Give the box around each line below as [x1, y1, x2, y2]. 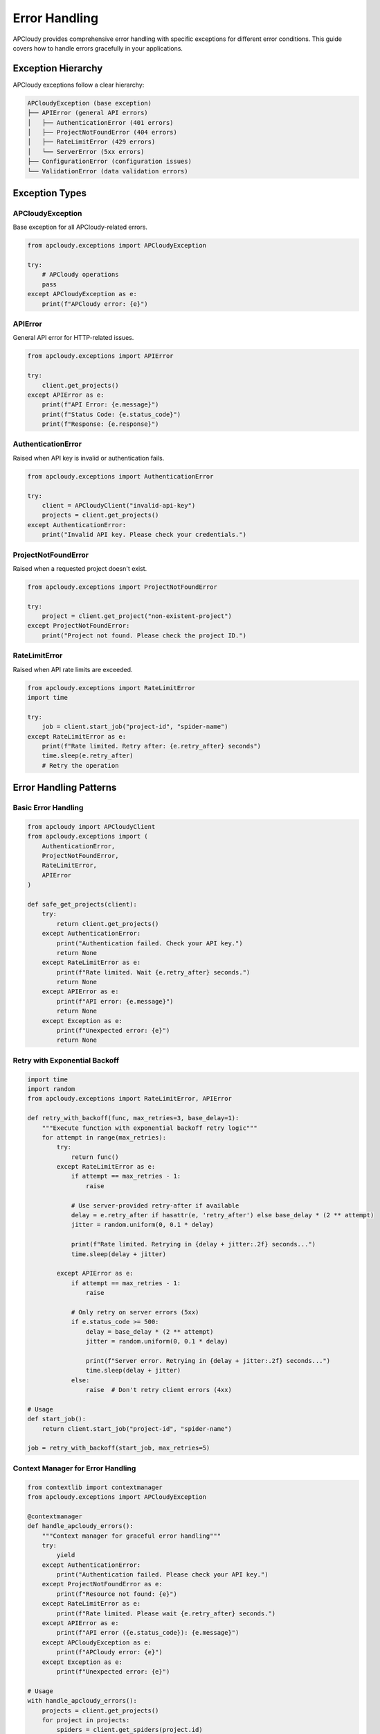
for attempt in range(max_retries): [42, 1133, 166, 1141]
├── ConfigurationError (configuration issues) [27, 157, 192, 166]
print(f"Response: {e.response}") [42, 420, 159, 428]
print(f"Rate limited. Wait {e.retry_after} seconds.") [56, 968, 251, 976]
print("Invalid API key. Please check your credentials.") [42, 531, 247, 539]
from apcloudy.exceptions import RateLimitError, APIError [27, 1095, 232, 1103]
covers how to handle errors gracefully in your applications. [12, 44, 183, 52]
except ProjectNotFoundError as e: [42, 1580, 163, 1588]
